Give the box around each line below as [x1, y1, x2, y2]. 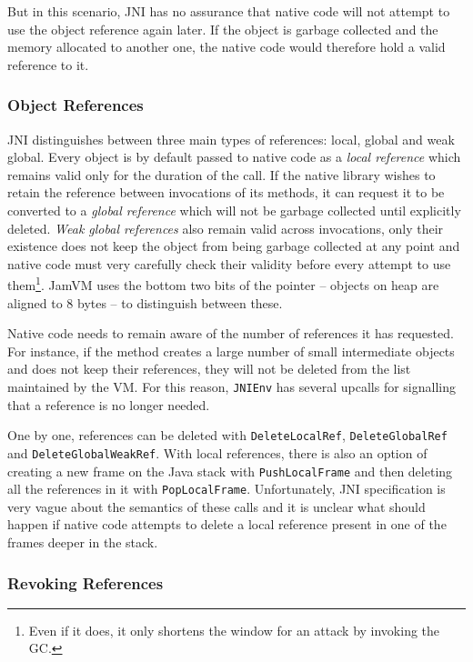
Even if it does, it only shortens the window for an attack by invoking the [28, 620, 440, 639]
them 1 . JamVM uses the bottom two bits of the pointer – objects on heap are [7, 273, 439, 294]
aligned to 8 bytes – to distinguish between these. [7, 293, 283, 312]
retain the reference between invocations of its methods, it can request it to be [7, 183, 445, 202]
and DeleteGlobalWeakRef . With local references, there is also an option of [7, 443, 428, 462]
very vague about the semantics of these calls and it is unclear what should [7, 496, 426, 516]
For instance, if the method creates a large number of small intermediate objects [7, 341, 455, 360]
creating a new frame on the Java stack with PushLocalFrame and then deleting [7, 461, 453, 480]
